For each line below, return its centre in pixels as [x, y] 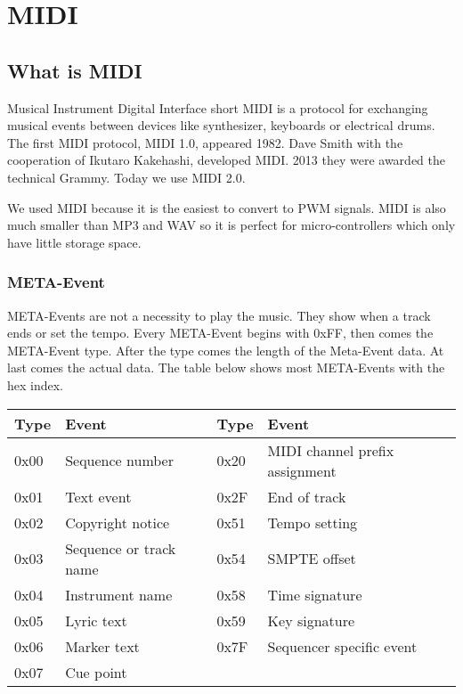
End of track [307, 496]
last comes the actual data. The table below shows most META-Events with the [226, 367]
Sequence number [119, 461]
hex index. [36, 384]
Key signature [311, 620]
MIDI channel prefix [331, 450]
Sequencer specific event [342, 646]
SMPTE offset [312, 559]
